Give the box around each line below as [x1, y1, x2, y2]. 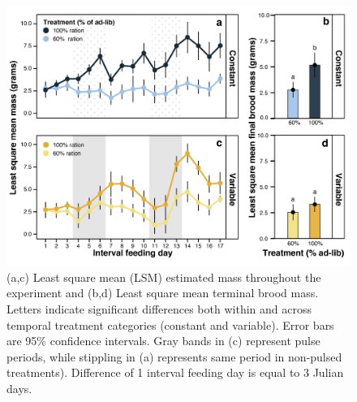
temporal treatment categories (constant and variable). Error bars [6, 316, 334, 333]
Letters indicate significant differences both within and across [6, 300, 312, 318]
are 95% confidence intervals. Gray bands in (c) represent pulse [6, 332, 320, 349]
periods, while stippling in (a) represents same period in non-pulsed [6, 348, 342, 365]
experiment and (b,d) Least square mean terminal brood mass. [6, 284, 319, 301]
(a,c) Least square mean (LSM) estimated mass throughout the [6, 268, 321, 285]
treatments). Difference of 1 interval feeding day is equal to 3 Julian [6, 364, 344, 381]
